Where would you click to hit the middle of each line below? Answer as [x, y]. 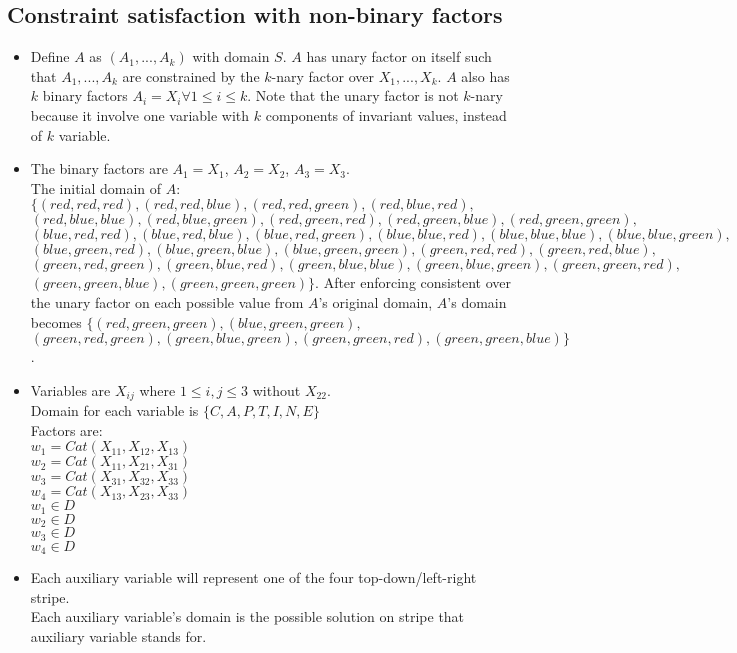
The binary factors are [99, 168]
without [276, 389]
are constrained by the [191, 75]
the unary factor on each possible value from [167, 301]
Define [50, 56]
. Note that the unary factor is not [353, 95]
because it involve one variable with [140, 114]
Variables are [70, 389]
